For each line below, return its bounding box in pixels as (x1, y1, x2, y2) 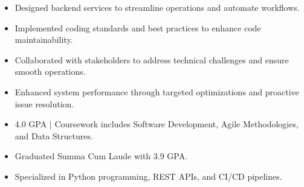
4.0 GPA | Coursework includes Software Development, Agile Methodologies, (15, 118, 299, 130)
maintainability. (15, 33, 73, 46)
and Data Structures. (15, 129, 93, 142)
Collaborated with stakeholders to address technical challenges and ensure (15, 53, 289, 66)
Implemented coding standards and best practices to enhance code (15, 21, 261, 34)
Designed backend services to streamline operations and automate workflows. (15, 1, 300, 13)
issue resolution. (15, 97, 74, 110)
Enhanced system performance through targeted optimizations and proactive (15, 85, 299, 98)
